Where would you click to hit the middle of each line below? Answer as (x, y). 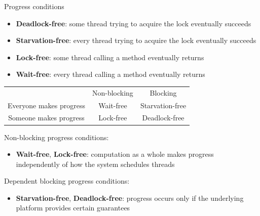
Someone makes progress (46, 118)
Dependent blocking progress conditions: (67, 181)
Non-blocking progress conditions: (57, 137)
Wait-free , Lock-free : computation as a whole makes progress (115, 154)
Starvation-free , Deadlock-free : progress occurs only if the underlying (130, 198)
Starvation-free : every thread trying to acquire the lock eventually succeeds (136, 40)
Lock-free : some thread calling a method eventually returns (110, 57)
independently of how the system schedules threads (95, 164)
